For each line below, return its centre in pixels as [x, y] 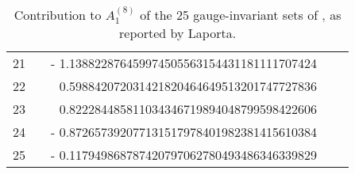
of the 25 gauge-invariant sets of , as [241, 15]
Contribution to [58, 15]
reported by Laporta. [178, 33]
